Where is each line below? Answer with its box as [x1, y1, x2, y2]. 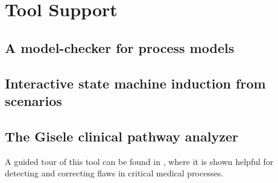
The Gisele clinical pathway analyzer [5, 126, 238, 145]
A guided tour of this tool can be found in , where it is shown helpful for [5, 155, 274, 167]
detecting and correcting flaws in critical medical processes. [5, 167, 224, 179]
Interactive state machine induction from [5, 73, 266, 92]
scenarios [5, 91, 62, 110]
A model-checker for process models [5, 38, 235, 57]
